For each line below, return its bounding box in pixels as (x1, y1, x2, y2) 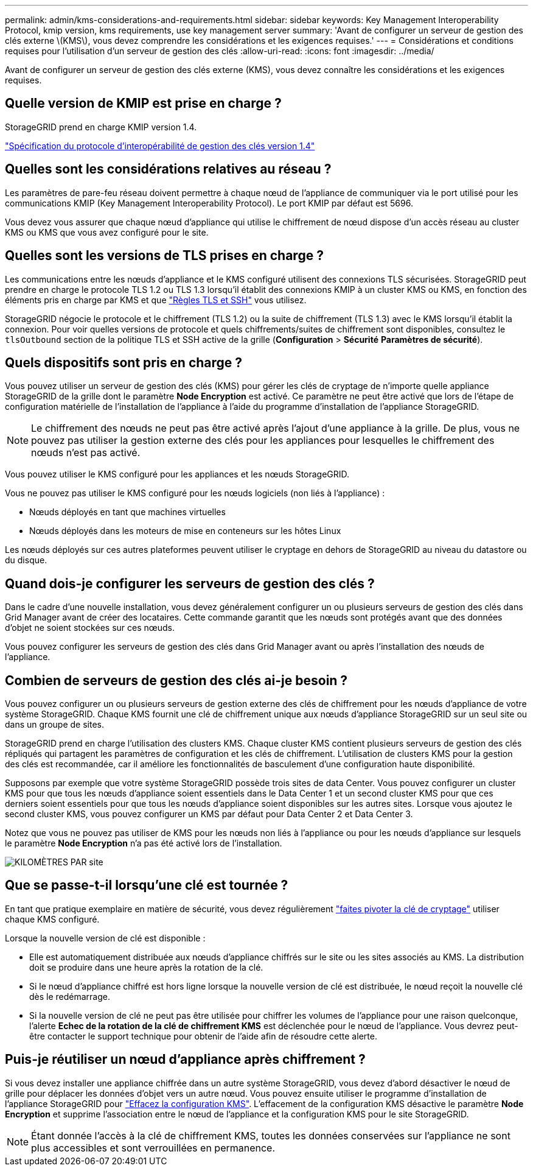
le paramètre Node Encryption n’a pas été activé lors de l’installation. (5, 838, 282, 849)
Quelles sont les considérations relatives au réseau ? (5, 161, 332, 177)
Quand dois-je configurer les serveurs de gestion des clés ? (5, 575, 375, 591)
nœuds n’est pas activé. (31, 446, 141, 459)
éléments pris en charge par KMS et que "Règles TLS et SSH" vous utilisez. (5, 294, 307, 305)
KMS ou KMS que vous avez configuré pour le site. (5, 227, 209, 237)
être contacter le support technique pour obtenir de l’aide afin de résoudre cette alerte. (29, 1030, 377, 1041)
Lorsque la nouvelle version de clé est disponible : (5, 932, 206, 943)
